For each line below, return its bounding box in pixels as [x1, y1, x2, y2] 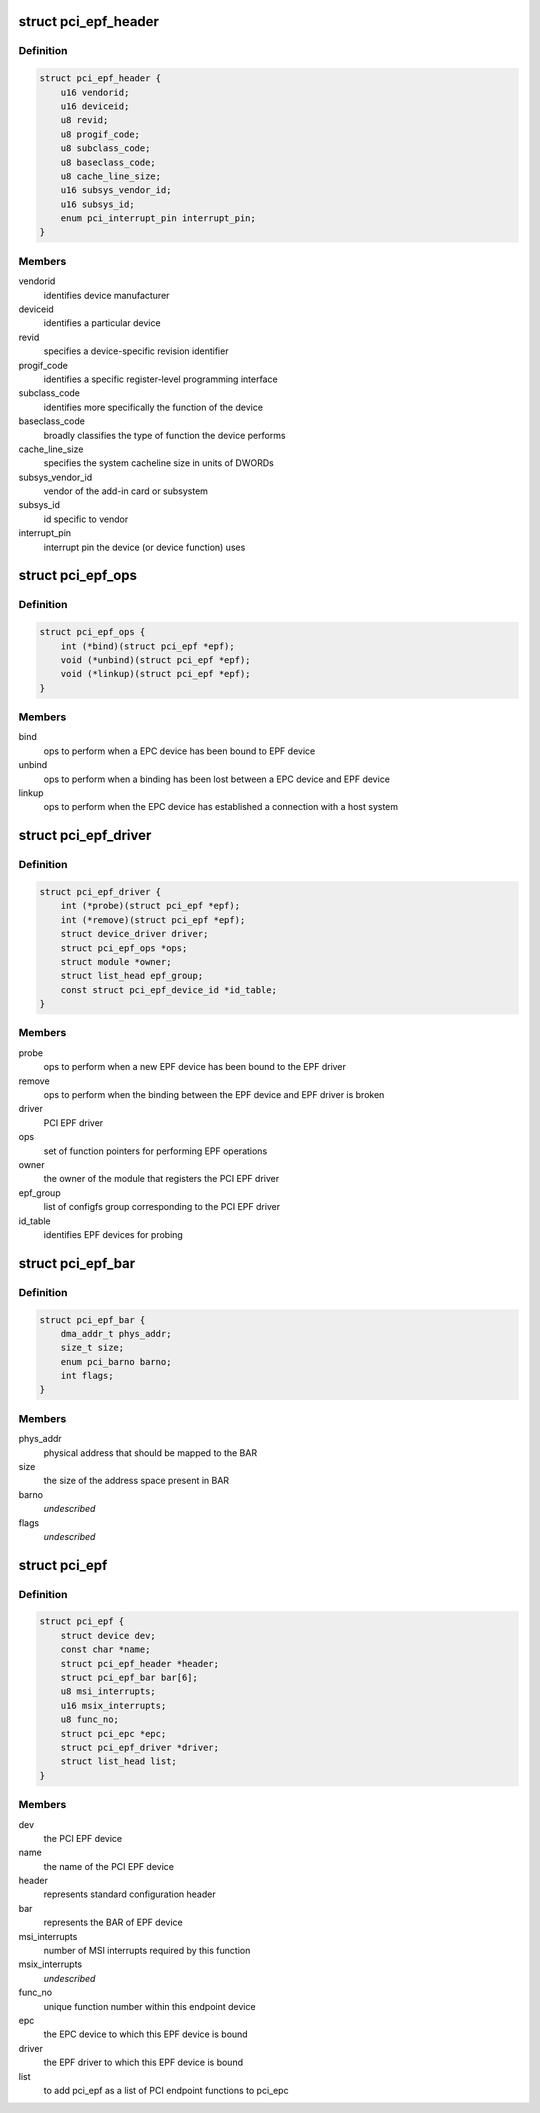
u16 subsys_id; [60, 198, 135, 210]
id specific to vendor [43, 513, 129, 525]
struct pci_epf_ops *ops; [60, 942, 188, 954]
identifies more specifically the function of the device [43, 401, 264, 413]
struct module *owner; [60, 956, 172, 967]
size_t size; [60, 1342, 125, 1354]
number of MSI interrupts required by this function [43, 1945, 251, 1957]
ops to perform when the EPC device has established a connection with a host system [43, 801, 399, 813]
